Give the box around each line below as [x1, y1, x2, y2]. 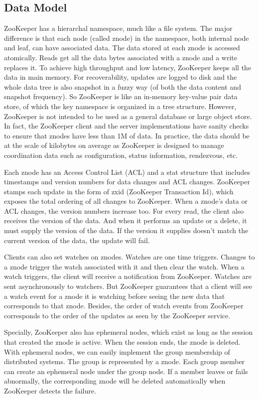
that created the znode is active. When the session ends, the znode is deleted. [4, 337, 241, 347]
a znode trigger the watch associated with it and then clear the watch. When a [4, 261, 245, 271]
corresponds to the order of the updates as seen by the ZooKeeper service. [4, 310, 231, 320]
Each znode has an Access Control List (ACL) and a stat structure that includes [4, 166, 250, 177]
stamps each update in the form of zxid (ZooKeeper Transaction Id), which [4, 186, 234, 196]
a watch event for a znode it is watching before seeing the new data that [4, 290, 225, 301]
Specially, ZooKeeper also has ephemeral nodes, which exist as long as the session [4, 327, 253, 337]
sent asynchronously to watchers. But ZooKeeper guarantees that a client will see [4, 281, 253, 291]
